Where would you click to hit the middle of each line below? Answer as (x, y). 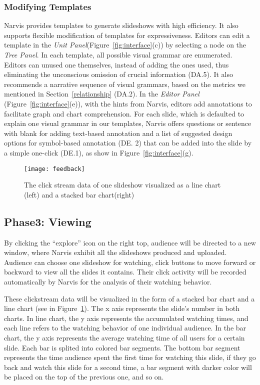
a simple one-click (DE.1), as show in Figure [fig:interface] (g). (99, 152)
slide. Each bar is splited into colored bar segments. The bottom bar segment (122, 347)
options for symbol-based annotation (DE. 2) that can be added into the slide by (128, 143)
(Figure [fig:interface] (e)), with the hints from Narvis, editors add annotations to (128, 103)
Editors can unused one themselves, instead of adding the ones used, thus (116, 64)
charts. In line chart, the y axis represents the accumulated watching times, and (126, 318)
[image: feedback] (54, 169)
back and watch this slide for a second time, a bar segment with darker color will (128, 367)
